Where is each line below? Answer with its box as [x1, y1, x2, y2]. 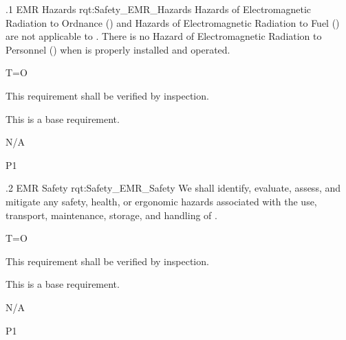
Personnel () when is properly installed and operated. [6, 42, 230, 56]
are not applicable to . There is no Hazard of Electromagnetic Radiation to [6, 29, 322, 43]
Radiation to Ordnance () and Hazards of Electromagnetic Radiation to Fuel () [6, 15, 340, 30]
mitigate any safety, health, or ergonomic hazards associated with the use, [6, 194, 317, 208]
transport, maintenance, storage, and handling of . [6, 207, 217, 222]
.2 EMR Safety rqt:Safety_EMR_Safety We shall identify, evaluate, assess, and [6, 181, 341, 195]
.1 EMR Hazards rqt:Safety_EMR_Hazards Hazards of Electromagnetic [6, 2, 312, 16]
